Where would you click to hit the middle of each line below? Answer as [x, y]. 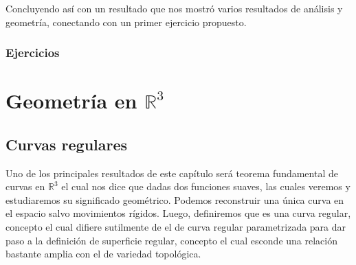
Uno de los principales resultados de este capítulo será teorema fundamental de [172, 173]
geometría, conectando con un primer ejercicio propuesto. [126, 22]
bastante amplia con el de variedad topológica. [103, 254]
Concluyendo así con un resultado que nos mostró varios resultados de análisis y [174, 8]
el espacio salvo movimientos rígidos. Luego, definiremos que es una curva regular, [178, 213]
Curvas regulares [67, 144]
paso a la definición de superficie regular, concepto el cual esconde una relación [171, 240]
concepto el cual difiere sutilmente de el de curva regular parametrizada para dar [176, 226]
